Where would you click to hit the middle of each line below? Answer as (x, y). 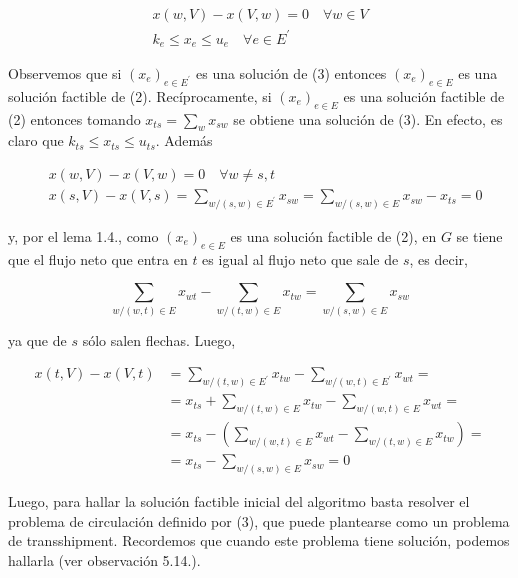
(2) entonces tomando (74, 118)
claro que (36, 140)
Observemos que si (65, 73)
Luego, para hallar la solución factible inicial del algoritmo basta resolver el (239, 501)
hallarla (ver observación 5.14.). (104, 559)
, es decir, (438, 258)
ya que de (37, 339)
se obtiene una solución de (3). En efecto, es (368, 118)
